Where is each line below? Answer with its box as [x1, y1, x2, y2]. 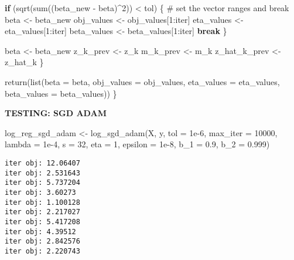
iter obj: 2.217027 [5, 208, 80, 217]
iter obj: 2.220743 [5, 247, 80, 255]
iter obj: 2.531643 [5, 168, 80, 177]
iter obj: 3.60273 [5, 188, 76, 197]
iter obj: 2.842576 [5, 237, 80, 246]
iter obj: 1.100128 [5, 198, 80, 207]
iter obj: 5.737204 [5, 178, 80, 187]
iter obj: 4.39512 [5, 227, 76, 236]
